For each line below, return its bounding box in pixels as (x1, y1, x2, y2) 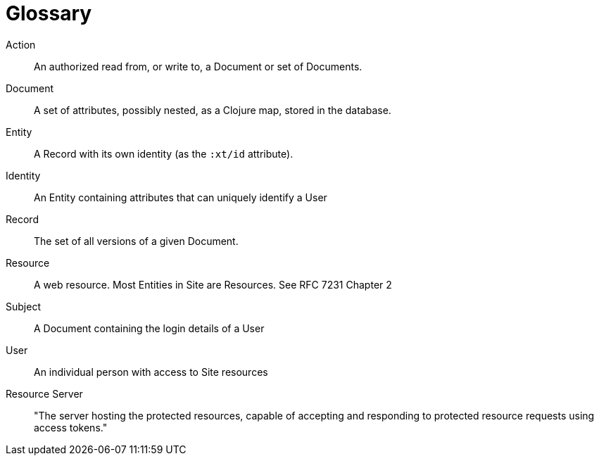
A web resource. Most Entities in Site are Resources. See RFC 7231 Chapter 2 (34, 278, 392, 291)
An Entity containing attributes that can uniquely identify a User (34, 191, 327, 203)
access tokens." (34, 421, 108, 434)
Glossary (6, 1, 92, 25)
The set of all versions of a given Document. (34, 234, 239, 247)
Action (6, 38, 36, 51)
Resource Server (6, 387, 83, 400)
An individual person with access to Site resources (34, 365, 268, 378)
